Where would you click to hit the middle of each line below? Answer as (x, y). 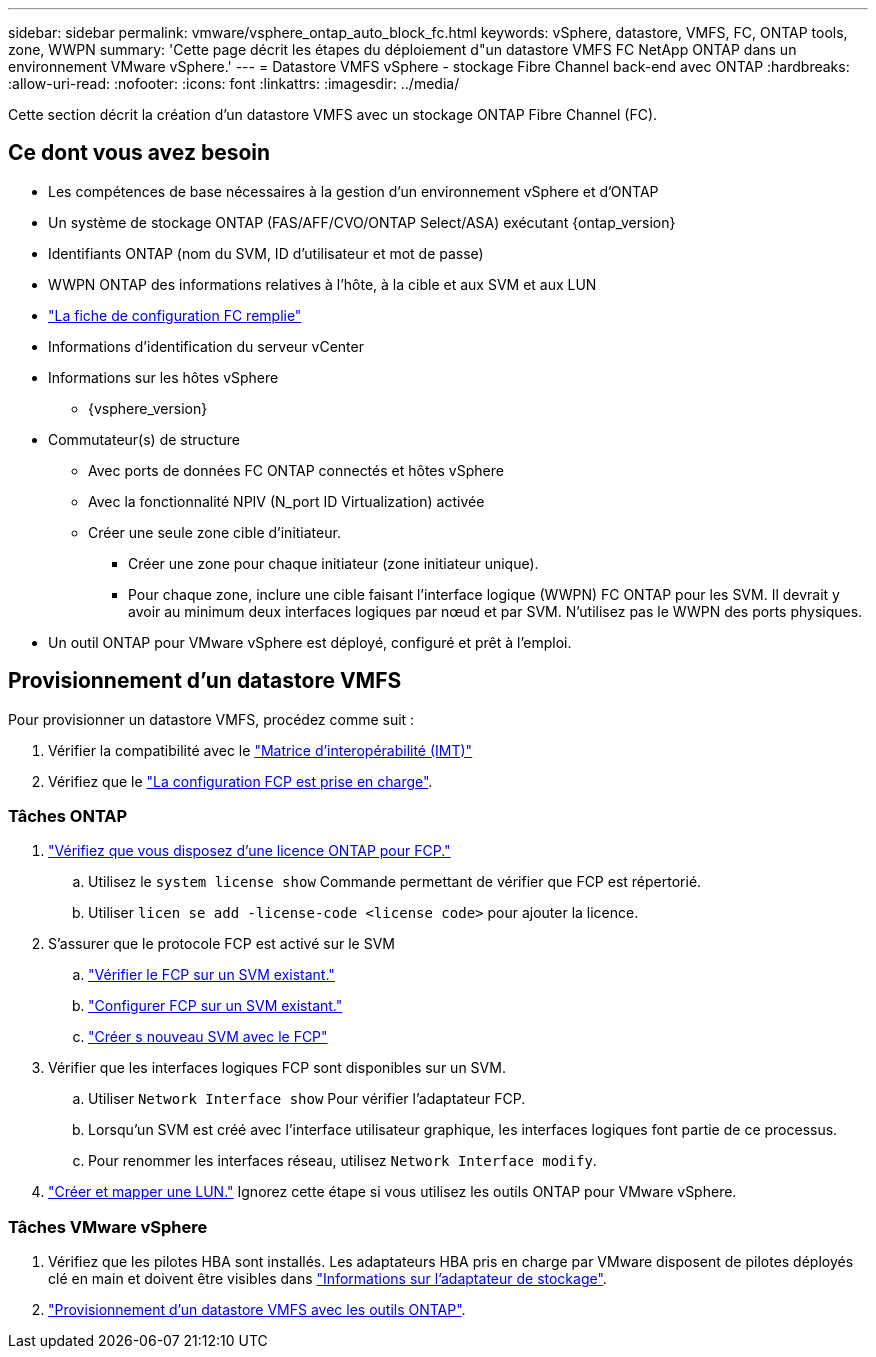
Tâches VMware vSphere (108, 1226)
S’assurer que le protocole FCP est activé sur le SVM (221, 944)
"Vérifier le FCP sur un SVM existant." (211, 975)
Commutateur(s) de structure (144, 439)
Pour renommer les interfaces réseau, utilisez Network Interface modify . (342, 1161)
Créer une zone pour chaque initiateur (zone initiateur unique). (333, 563)
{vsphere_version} (148, 408)
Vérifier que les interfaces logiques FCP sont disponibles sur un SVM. (277, 1068)
